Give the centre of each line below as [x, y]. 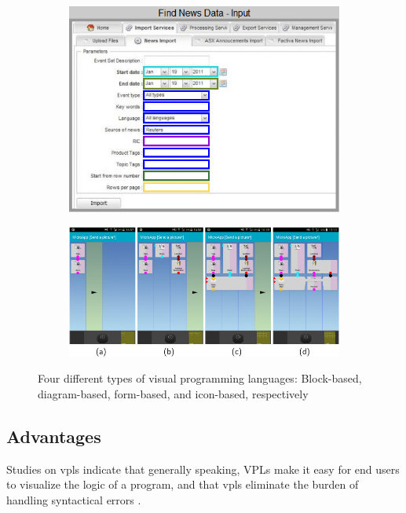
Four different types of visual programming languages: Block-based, [200, 378]
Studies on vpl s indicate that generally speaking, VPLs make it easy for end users [203, 469]
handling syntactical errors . [74, 500]
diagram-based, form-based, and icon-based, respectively [173, 394]
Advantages [54, 436]
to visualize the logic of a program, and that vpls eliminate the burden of [183, 484]
